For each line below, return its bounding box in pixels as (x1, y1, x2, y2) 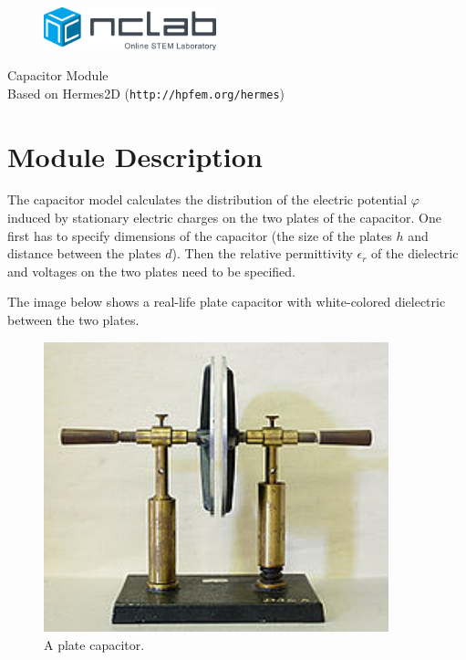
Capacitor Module (7, 66, 109, 85)
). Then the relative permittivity (171, 244, 353, 263)
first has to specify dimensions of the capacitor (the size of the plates (7, 225, 392, 245)
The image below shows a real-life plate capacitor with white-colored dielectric (7, 292, 446, 311)
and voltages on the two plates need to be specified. (7, 261, 295, 280)
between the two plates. (7, 310, 140, 330)
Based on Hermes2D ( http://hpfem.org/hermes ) (7, 83, 285, 102)
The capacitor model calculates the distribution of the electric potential (7, 190, 408, 209)
